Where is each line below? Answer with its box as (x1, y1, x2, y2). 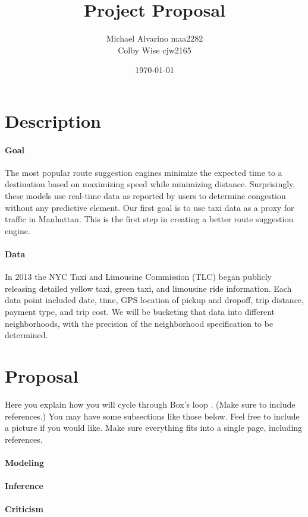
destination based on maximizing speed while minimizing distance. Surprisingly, (5, 178, 296, 190)
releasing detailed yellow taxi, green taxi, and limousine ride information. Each (5, 282, 292, 294)
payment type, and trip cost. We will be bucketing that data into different (5, 305, 275, 318)
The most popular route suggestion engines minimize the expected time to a (5, 166, 282, 178)
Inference (5, 480, 43, 492)
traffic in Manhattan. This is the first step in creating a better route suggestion (5, 213, 294, 225)
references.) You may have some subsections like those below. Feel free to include (5, 409, 300, 422)
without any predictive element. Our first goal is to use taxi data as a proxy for (5, 201, 294, 213)
